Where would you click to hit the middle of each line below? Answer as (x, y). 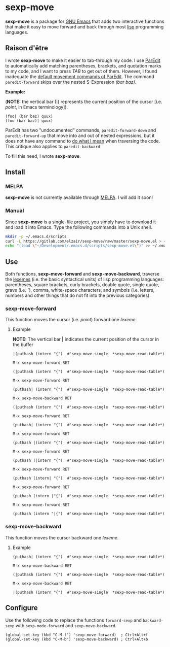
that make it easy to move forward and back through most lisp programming (84, 26)
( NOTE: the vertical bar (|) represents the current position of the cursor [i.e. (84, 101)
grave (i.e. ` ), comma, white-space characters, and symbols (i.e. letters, (80, 290)
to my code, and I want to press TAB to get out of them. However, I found (81, 71)
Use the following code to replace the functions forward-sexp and (73, 620)
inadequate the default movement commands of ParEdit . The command (80, 76)
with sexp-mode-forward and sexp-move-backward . (66, 625)
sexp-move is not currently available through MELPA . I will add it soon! (79, 197)
